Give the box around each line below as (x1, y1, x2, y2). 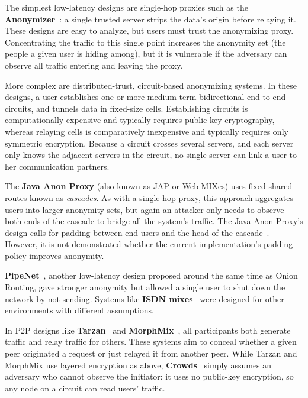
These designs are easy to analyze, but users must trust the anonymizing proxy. (5, 24, 294, 37)
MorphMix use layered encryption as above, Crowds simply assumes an (5, 358, 272, 371)
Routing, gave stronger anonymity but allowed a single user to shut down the (5, 281, 285, 293)
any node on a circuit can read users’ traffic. (5, 381, 165, 394)
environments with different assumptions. (5, 304, 154, 316)
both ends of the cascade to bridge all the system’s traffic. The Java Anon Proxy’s (5, 215, 303, 227)
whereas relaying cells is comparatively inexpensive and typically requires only (5, 125, 288, 137)
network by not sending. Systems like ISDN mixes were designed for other (5, 292, 284, 305)
